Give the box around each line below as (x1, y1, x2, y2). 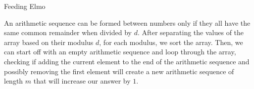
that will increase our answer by (33, 76, 131, 86)
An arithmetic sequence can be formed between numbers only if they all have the (4, 17, 251, 28)
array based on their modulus (4, 37, 94, 47)
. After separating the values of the (137, 27, 244, 38)
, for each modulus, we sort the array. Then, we (99, 37, 243, 47)
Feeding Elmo (4, 1, 46, 11)
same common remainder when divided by (4, 27, 132, 38)
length (4, 76, 23, 86)
